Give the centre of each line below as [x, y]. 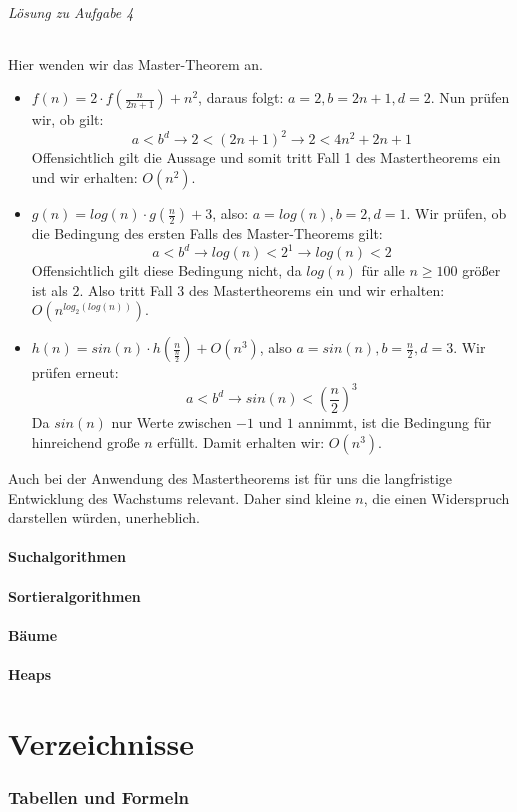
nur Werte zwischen [171, 422]
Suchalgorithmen [67, 556]
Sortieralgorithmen [74, 595]
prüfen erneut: [75, 372]
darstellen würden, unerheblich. [104, 517]
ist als [49, 289]
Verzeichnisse [101, 742]
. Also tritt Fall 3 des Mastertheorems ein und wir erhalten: [262, 289]
